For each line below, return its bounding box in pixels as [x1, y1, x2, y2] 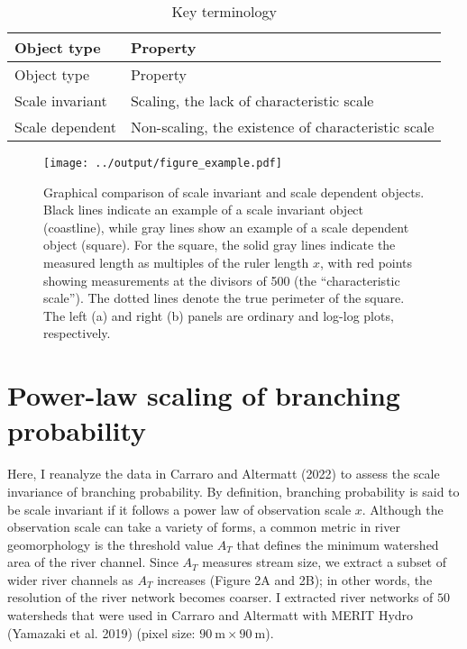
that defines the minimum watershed [236, 535, 439, 553]
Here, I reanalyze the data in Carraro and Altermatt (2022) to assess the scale [7, 464, 440, 483]
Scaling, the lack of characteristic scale [130, 90, 374, 111]
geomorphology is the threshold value [7, 535, 214, 553]
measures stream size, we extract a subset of [202, 553, 447, 571]
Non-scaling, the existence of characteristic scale [130, 116, 435, 137]
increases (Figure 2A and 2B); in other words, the [157, 570, 433, 589]
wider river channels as [7, 570, 133, 589]
